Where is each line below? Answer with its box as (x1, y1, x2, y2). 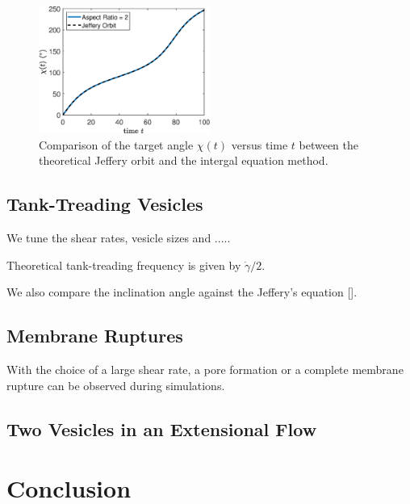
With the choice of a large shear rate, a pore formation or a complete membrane (6, 361, 404, 378)
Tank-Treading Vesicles (6, 191, 203, 216)
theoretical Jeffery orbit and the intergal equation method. (39, 152, 328, 169)
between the (299, 136, 359, 153)
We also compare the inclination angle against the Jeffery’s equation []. (6, 283, 358, 300)
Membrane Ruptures (6, 323, 183, 348)
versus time (231, 136, 288, 153)
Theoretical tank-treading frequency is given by (6, 256, 241, 273)
